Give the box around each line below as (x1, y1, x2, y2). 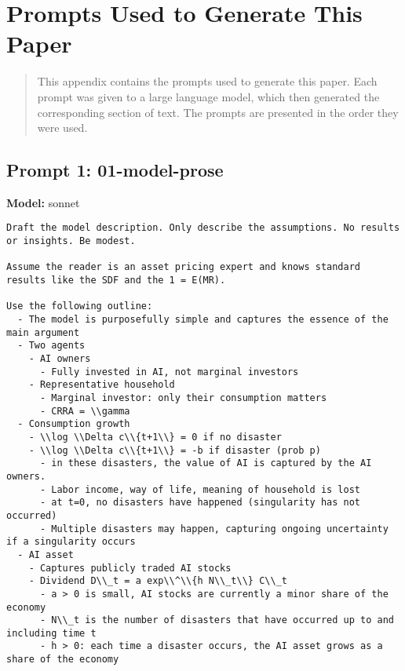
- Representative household (28, 379, 175, 391)
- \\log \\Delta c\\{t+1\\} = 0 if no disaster (28, 431, 282, 443)
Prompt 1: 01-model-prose (6, 158, 224, 182)
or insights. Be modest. (6, 235, 136, 247)
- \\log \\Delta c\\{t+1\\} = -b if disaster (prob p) (28, 444, 321, 456)
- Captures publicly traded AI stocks (28, 562, 232, 574)
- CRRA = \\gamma (39, 405, 130, 417)
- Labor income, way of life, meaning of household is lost (39, 483, 361, 495)
